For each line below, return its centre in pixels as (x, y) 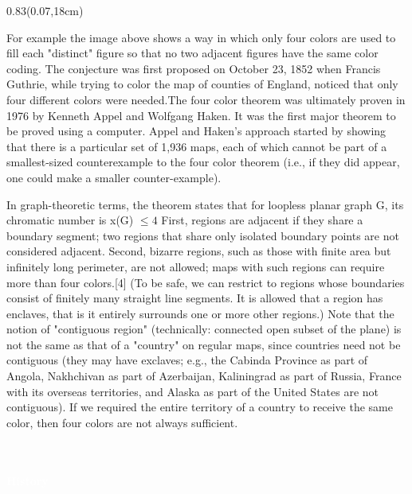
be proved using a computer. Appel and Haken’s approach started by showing (196, 131)
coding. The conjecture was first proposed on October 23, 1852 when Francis (194, 68)
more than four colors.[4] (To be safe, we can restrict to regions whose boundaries (206, 282)
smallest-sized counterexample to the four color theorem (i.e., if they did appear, (203, 162)
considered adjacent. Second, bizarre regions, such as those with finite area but (199, 251)
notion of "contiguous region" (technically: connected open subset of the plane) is (204, 329)
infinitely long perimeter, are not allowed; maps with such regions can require (196, 266)
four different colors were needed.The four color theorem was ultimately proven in (206, 99)
